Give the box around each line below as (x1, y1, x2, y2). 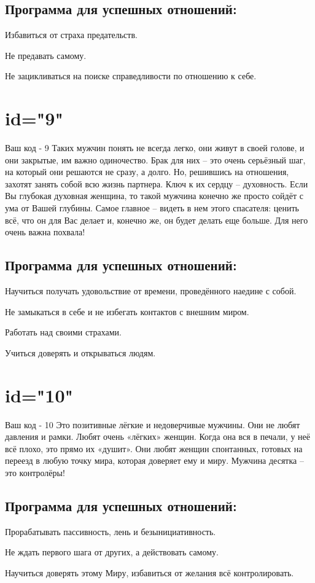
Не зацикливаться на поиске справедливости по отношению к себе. (5, 69, 257, 82)
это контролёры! (5, 466, 65, 479)
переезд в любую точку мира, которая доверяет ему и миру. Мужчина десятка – (5, 454, 304, 467)
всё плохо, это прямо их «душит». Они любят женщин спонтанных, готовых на (5, 442, 303, 455)
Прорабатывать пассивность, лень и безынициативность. (5, 525, 216, 538)
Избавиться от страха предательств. (5, 28, 138, 41)
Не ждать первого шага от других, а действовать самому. (5, 546, 219, 558)
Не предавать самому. (5, 49, 87, 61)
